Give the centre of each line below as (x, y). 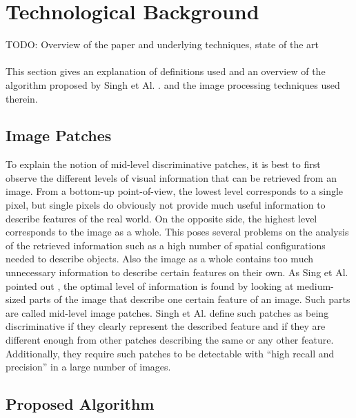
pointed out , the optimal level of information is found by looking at (150, 285)
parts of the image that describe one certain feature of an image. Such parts (190, 299)
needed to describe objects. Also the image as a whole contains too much (160, 259)
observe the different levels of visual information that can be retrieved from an (171, 177)
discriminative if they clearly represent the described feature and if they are (166, 326)
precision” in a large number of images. (88, 367)
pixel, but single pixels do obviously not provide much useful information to (166, 205)
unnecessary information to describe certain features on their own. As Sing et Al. (177, 272)
